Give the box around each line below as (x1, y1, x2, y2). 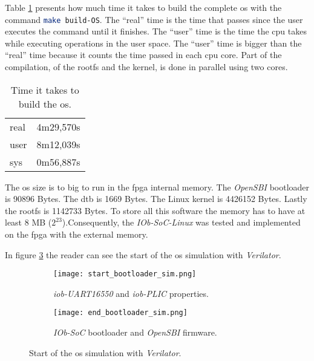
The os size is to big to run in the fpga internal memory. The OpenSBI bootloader (5, 180, 310, 193)
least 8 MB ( (5, 216, 52, 229)
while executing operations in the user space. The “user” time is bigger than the (5, 36, 302, 49)
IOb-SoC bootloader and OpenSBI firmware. (53, 326, 217, 339)
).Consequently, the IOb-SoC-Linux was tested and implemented (62, 216, 301, 229)
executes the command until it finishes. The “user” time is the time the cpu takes (5, 25, 307, 37)
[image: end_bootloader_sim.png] (53, 308, 188, 317)
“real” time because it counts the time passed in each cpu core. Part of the (5, 48, 282, 61)
